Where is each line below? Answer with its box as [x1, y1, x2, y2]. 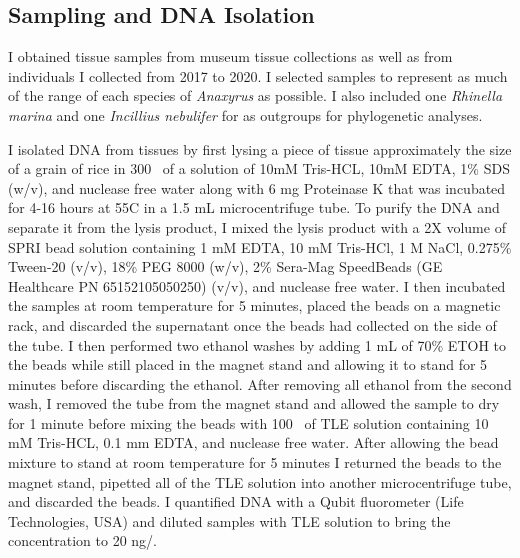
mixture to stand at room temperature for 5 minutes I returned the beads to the [8, 452, 502, 473]
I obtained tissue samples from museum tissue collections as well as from [8, 46, 453, 67]
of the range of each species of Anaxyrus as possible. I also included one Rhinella [8, 85, 503, 106]
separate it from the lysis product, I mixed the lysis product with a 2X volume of [8, 216, 506, 237]
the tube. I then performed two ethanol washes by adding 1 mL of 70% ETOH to [8, 334, 506, 355]
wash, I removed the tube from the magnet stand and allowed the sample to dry [8, 393, 500, 414]
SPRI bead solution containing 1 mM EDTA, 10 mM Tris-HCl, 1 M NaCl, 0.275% [8, 236, 512, 257]
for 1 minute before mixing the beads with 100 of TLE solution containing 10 [8, 412, 489, 433]
